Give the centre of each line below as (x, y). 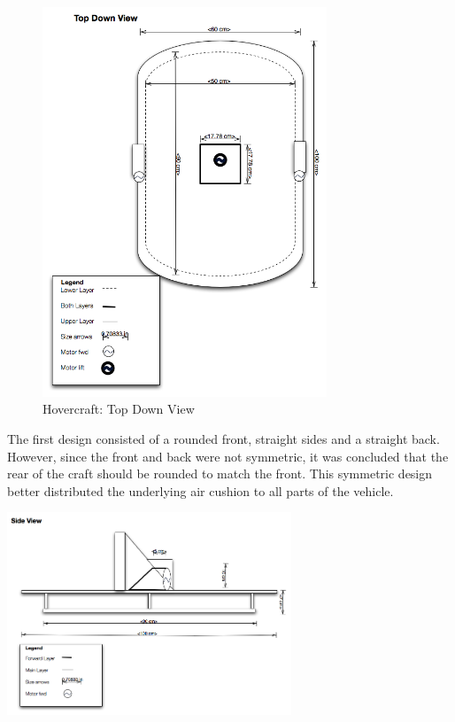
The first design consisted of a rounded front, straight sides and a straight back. (224, 438)
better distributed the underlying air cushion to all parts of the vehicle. (201, 490)
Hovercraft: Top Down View (119, 409)
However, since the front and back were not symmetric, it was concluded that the (228, 456)
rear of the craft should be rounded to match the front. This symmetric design (220, 474)
